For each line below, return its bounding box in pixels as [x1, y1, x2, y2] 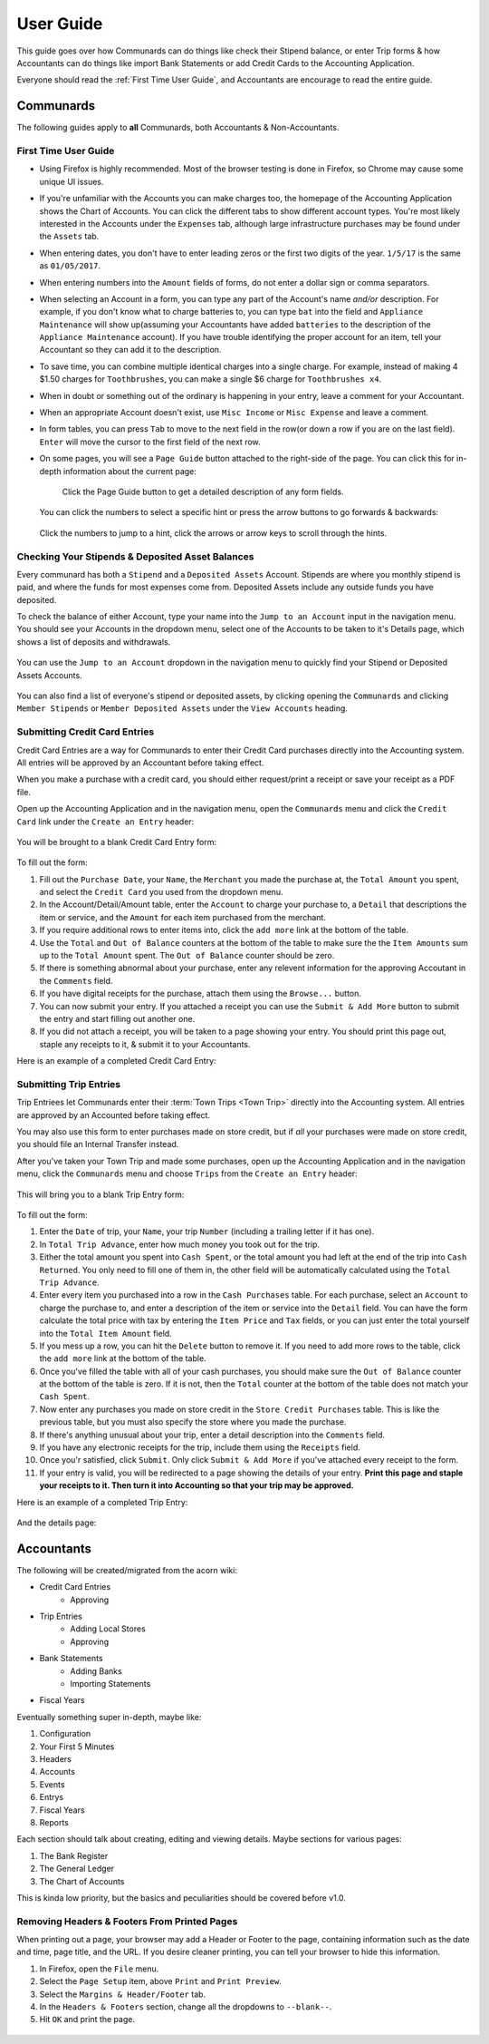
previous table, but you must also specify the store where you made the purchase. [39, 1416, 347, 1427]
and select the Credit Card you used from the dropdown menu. [39, 887, 284, 898]
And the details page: [16, 1517, 97, 1528]
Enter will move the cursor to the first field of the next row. [39, 436, 262, 447]
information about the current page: [63, 465, 197, 476]
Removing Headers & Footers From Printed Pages [16, 1914, 238, 1927]
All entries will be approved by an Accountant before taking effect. [16, 757, 264, 768]
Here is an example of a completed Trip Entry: [16, 1496, 188, 1507]
